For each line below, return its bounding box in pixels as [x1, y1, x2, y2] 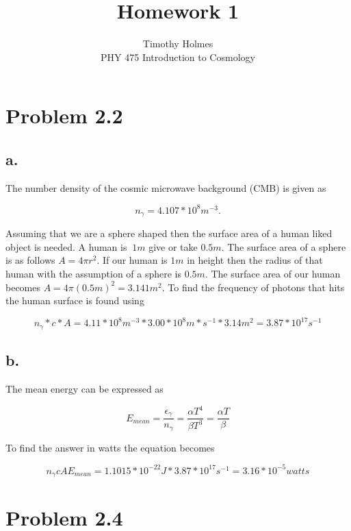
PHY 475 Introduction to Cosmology [101, 49, 255, 64]
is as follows [5, 253, 55, 267]
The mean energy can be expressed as [5, 381, 164, 395]
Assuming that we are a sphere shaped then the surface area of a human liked [5, 226, 333, 240]
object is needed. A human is [5, 239, 127, 254]
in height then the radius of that [187, 253, 323, 267]
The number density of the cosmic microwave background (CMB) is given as [5, 180, 326, 195]
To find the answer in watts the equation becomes [5, 440, 215, 454]
